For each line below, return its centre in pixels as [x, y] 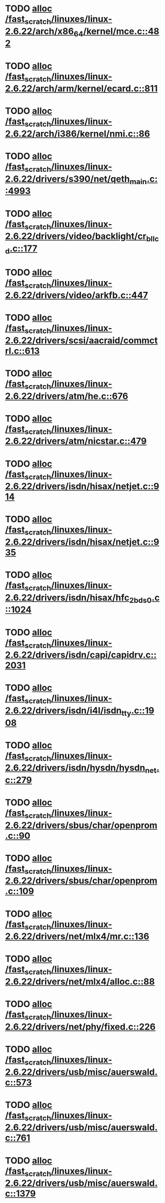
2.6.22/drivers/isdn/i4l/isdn [63, 711]
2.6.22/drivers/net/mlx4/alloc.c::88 [80, 981]
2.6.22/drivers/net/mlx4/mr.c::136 [77, 936]
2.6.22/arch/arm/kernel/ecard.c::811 [82, 89]
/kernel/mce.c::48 [121, 31]
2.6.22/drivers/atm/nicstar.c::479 [76, 441]
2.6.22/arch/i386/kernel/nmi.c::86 [78, 134]
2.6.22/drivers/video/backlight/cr [76, 236]
